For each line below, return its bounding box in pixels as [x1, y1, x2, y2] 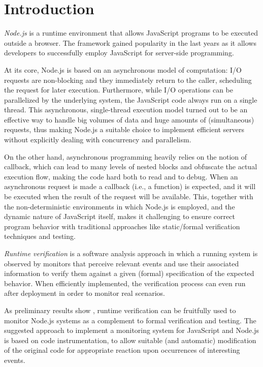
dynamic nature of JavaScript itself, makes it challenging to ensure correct [4, 211, 235, 222]
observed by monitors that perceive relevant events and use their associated [4, 258, 239, 268]
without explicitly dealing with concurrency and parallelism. [4, 134, 191, 145]
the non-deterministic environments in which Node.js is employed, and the [4, 201, 235, 211]
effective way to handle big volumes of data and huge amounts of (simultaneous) [4, 114, 254, 125]
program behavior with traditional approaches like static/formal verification [4, 221, 240, 231]
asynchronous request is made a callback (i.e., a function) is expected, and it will [4, 181, 256, 192]
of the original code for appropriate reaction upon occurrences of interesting [4, 345, 240, 355]
